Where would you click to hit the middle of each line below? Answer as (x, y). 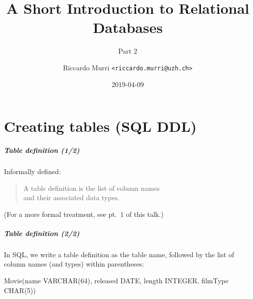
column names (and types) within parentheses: (74, 264)
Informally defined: (32, 171)
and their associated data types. (71, 197)
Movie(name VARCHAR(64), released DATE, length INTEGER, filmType (116, 281)
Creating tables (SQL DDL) (100, 126)
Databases (128, 27)
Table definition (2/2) (42, 233)
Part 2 (128, 51)
